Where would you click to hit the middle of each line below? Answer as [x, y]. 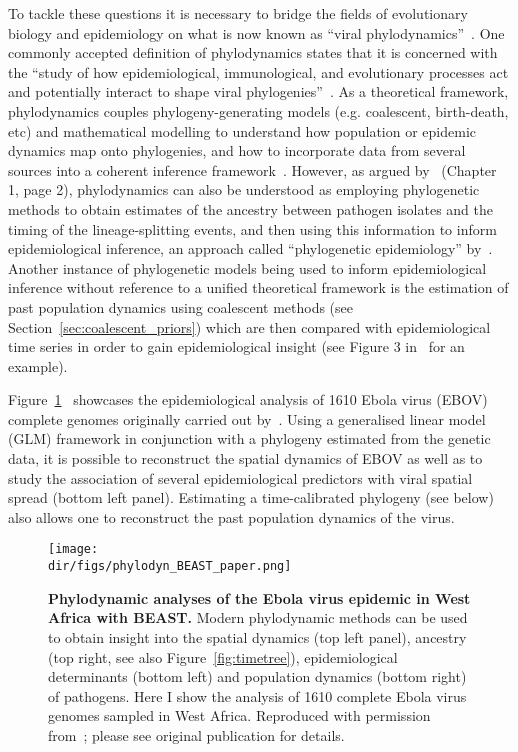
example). [38, 365]
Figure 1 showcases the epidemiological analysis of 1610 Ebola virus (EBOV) [248, 399]
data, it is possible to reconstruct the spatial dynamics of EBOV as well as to [245, 458]
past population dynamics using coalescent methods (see [181, 306]
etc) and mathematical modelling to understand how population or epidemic [242, 130]
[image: [73, 549]
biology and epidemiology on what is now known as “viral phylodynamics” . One [256, 32]
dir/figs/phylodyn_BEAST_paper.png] [170, 566]
